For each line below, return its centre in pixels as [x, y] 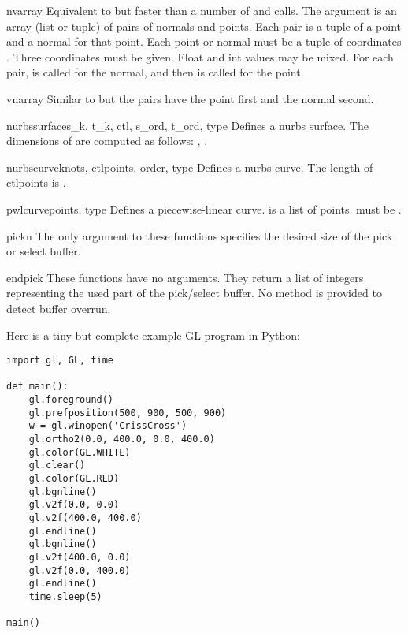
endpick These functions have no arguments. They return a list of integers [185, 277]
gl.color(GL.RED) [74, 478]
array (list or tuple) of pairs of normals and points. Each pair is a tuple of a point [204, 26]
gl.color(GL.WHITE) [80, 452]
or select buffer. [44, 251]
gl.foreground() [71, 400]
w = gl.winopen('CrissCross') [108, 426]
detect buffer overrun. [59, 308]
